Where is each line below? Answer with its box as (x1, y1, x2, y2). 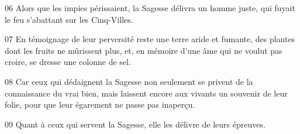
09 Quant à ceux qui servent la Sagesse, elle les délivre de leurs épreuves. (5, 118, 265, 130)
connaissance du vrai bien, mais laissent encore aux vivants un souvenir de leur (5, 87, 288, 99)
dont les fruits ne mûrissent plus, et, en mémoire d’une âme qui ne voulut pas (5, 44, 282, 56)
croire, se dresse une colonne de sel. (5, 56, 131, 68)
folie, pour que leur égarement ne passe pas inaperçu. (5, 98, 195, 111)
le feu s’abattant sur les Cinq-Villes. (5, 13, 133, 25)
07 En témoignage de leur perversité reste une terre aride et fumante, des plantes (5, 33, 295, 45)
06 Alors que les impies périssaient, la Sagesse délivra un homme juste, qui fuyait (5, 2, 295, 13)
